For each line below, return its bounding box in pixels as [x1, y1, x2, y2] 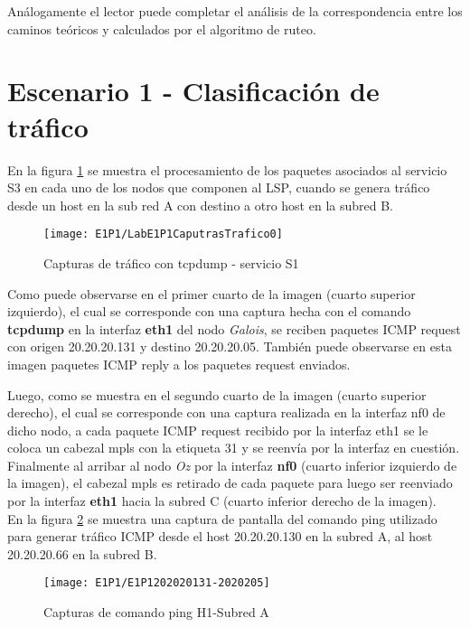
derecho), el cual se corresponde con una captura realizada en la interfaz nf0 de [7, 403, 446, 422]
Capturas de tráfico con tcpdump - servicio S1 [43, 253, 299, 272]
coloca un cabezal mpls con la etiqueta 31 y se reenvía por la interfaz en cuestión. [7, 438, 460, 457]
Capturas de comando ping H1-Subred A [43, 603, 269, 622]
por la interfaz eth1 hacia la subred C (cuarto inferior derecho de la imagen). [7, 491, 437, 510]
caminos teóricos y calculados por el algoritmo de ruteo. [7, 19, 316, 38]
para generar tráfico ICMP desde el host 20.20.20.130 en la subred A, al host [7, 527, 433, 546]
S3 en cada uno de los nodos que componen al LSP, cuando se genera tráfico [7, 178, 430, 197]
